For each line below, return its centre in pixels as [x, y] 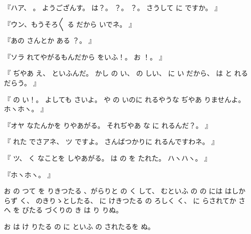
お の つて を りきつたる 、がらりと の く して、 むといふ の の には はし [121, 191]
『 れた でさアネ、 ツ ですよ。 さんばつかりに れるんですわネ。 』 [111, 141]
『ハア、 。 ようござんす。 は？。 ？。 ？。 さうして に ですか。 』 [113, 7]
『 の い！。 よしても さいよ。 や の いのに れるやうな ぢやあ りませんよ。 [125, 99]
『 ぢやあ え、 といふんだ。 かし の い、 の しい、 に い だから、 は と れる [126, 73]
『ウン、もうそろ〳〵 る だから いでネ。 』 [70, 24]
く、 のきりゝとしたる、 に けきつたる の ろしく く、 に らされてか [128, 200]
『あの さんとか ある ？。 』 [50, 40]
